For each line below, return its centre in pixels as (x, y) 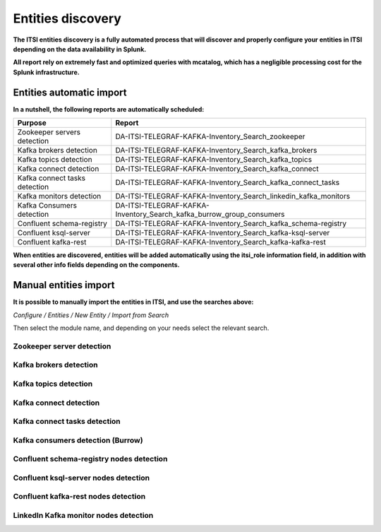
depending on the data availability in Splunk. (80, 49)
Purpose (32, 123)
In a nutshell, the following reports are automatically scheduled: (109, 109)
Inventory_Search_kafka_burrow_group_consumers (200, 214)
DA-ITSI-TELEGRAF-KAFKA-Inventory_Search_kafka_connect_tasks (228, 182)
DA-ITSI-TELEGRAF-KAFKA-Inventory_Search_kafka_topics (214, 160)
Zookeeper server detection (62, 346)
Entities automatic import (70, 92)
